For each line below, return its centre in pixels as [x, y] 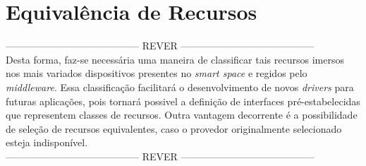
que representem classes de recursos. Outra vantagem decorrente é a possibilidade [182, 115]
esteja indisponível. [47, 142]
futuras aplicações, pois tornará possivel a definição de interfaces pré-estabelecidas [183, 101]
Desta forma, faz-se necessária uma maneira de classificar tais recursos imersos [175, 59]
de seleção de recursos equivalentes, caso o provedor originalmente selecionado [174, 128]
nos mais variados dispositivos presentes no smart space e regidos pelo [157, 73]
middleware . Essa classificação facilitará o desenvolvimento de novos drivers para [180, 87]
